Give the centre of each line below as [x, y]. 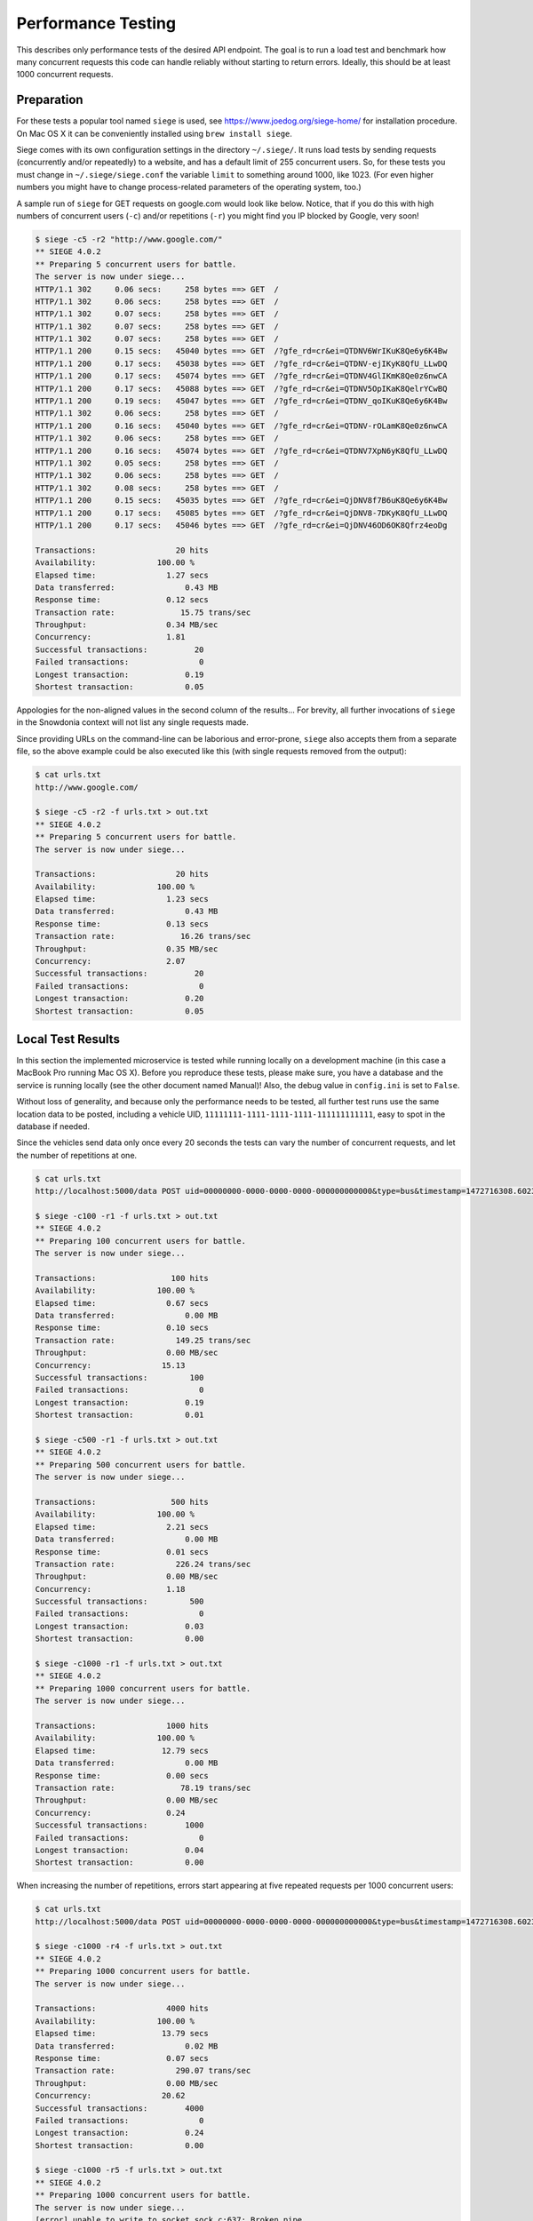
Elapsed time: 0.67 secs [122, 1303]
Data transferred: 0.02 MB [127, 2046]
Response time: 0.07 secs [122, 2058]
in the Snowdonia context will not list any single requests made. [132, 722]
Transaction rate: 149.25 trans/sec [143, 1340]
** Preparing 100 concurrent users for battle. [140, 1241]
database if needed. [53, 1126]
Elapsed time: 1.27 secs [122, 575]
